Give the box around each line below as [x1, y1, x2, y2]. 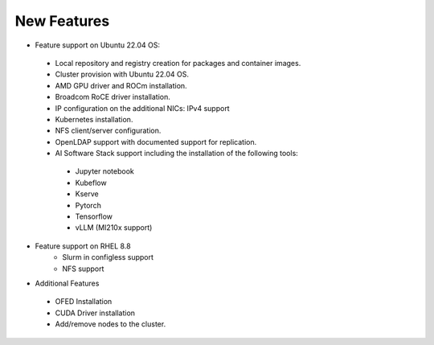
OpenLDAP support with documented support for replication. [55, 137, 257, 146]
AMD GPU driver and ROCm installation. [55, 80, 188, 90]
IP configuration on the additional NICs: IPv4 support [55, 103, 230, 113]
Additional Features [35, 278, 100, 288]
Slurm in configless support [62, 253, 154, 262]
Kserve [75, 189, 100, 199]
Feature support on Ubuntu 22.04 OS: [35, 40, 161, 50]
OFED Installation [55, 297, 113, 306]
